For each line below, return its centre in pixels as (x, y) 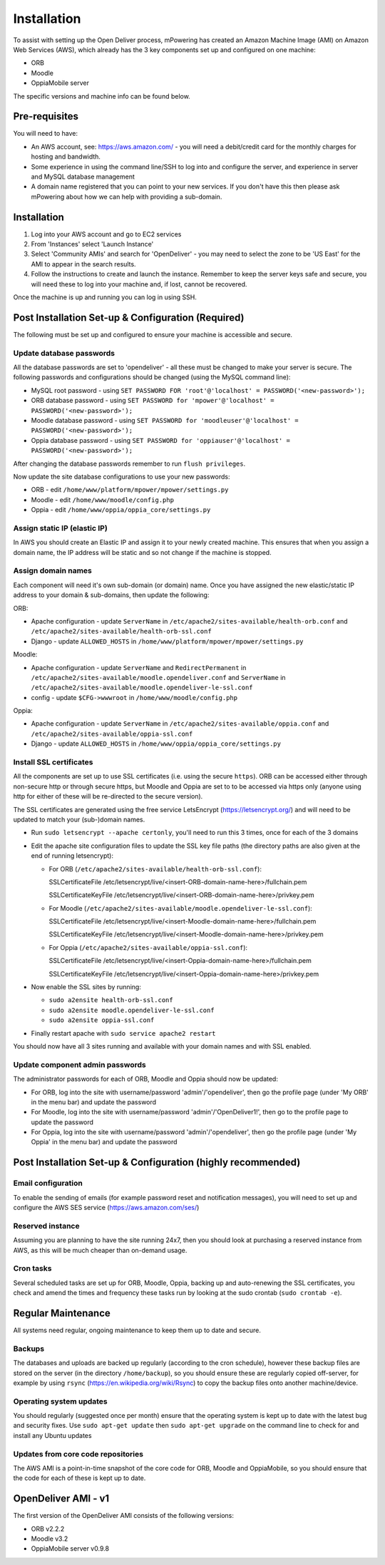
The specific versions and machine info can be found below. (102, 96)
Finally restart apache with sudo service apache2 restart (124, 1033)
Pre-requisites (46, 117)
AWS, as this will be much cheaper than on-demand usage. (100, 1250)
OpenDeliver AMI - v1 (61, 1499)
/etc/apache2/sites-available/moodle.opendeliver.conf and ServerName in (158, 677)
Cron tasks (32, 1269)
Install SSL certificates (53, 762)
